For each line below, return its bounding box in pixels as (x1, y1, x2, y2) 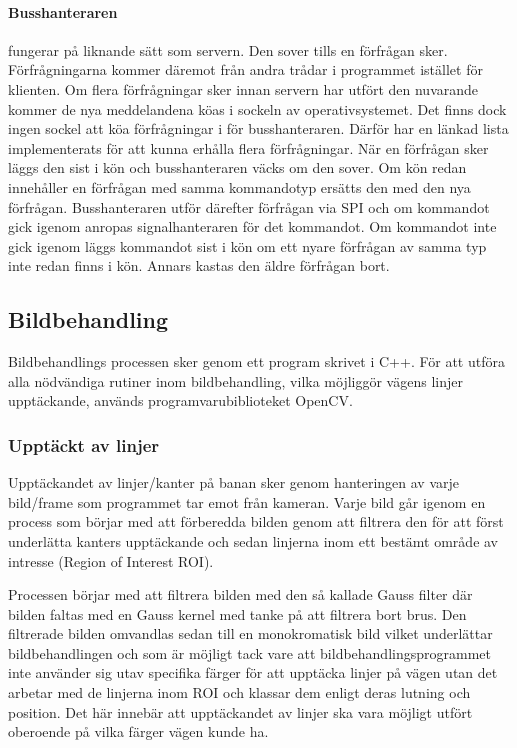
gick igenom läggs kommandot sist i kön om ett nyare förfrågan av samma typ (8, 235, 487, 256)
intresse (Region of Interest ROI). (8, 550, 214, 571)
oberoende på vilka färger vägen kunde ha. (8, 721, 269, 742)
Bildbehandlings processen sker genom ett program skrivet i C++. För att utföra (8, 351, 505, 372)
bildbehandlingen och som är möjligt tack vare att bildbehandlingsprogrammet (8, 642, 491, 663)
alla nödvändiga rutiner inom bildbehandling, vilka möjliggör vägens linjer (8, 370, 463, 391)
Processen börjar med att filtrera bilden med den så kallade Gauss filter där (8, 584, 473, 605)
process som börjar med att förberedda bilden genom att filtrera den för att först (8, 511, 504, 532)
